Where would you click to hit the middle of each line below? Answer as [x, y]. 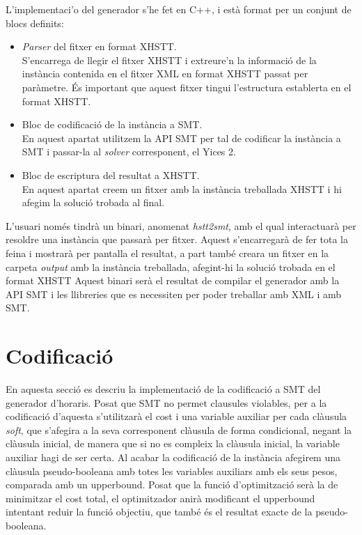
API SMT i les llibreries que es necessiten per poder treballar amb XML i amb [174, 294]
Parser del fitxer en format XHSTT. [99, 46]
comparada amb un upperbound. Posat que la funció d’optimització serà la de [172, 484]
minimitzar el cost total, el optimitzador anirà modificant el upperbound [160, 498]
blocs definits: [35, 23]
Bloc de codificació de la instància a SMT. [112, 124]
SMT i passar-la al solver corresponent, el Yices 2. [129, 152]
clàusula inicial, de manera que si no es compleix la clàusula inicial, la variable [173, 443]
